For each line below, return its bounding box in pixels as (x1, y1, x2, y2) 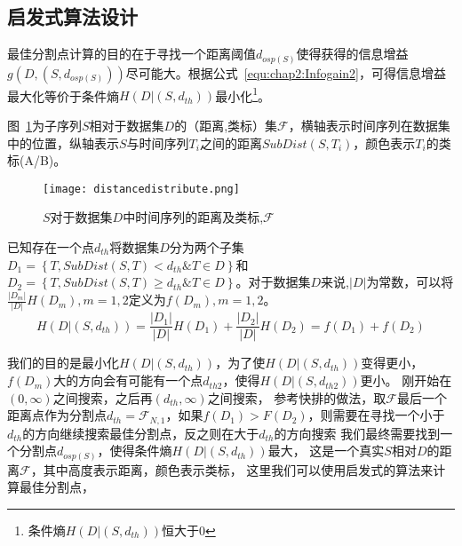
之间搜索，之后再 (52, 388, 153, 407)
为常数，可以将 (366, 273, 454, 291)
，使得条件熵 (97, 441, 172, 460)
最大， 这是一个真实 (267, 441, 385, 460)
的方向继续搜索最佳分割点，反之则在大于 (22, 423, 259, 442)
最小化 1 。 (215, 83, 271, 105)
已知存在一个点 (7, 238, 94, 256)
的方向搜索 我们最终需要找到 (274, 423, 441, 442)
